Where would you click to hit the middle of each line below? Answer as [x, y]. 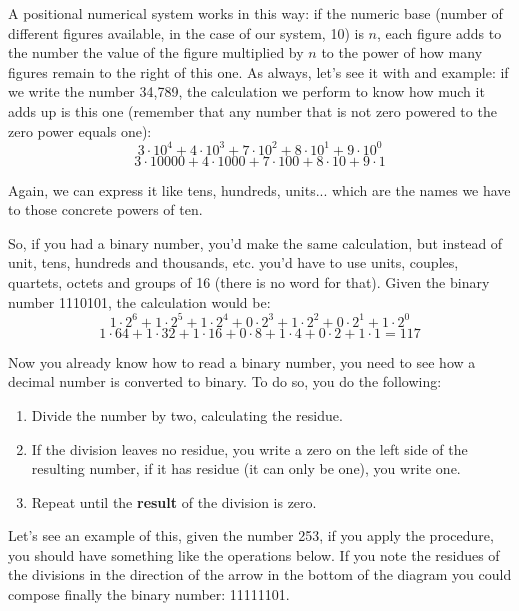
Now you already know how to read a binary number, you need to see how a [242, 361]
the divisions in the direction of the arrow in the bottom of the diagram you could [260, 574]
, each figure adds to [439, 32]
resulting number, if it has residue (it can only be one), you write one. [246, 468]
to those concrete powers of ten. [105, 209]
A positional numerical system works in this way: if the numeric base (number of [255, 13]
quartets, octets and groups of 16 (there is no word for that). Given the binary [249, 282]
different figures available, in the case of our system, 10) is [186, 32]
